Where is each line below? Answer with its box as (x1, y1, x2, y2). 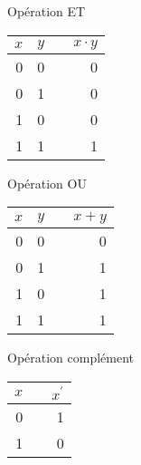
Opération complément (7, 348, 135, 367)
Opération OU (7, 173, 87, 192)
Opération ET (7, 2, 86, 20)
